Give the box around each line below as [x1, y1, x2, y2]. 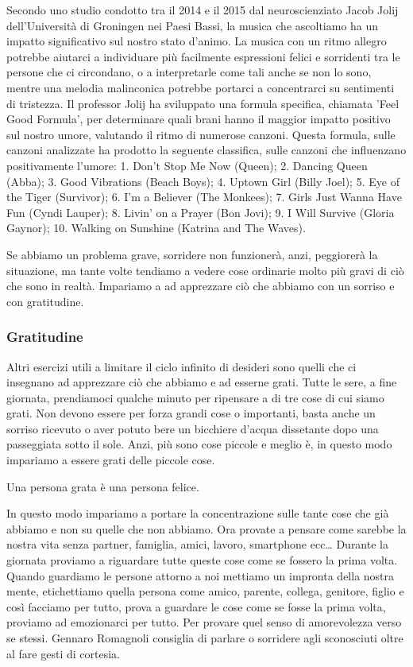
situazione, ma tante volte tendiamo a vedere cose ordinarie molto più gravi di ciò [6, 262, 404, 278]
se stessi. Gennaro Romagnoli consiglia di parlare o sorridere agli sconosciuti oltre [6, 630, 403, 646]
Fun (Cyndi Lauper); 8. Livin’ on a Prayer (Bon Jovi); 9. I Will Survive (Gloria [6, 204, 395, 220]
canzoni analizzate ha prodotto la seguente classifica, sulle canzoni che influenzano [6, 142, 407, 158]
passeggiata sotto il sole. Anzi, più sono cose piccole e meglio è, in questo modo [6, 436, 392, 452]
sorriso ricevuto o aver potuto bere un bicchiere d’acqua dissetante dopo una [6, 420, 379, 436]
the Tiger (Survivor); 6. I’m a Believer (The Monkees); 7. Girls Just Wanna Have [6, 188, 402, 205]
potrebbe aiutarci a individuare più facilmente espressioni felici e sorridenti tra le [6, 48, 400, 64]
